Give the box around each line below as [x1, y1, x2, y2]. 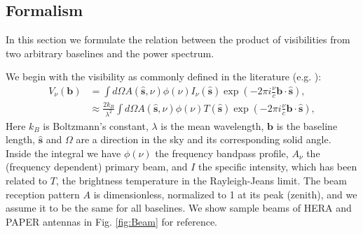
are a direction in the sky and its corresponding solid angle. [76, 132, 331, 147]
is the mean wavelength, [160, 118, 264, 133]
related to [6, 173, 48, 188]
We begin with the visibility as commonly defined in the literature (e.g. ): [6, 69, 322, 84]
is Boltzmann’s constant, [43, 118, 149, 133]
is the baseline [276, 118, 338, 133]
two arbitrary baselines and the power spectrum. [6, 45, 214, 60]
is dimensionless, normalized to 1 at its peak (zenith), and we [93, 187, 357, 201]
